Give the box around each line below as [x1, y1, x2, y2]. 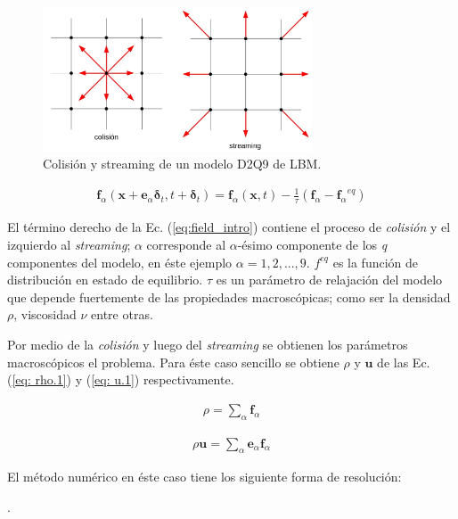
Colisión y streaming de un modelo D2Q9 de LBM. [43, 154, 322, 173]
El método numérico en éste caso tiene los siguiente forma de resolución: [7, 467, 402, 486]
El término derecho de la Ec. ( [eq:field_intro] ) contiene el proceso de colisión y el [7, 218, 451, 236]
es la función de [332, 252, 419, 271]
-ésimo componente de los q [237, 235, 388, 254]
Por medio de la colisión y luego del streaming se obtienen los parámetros [7, 335, 408, 354]
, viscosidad [13, 305, 77, 324]
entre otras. [91, 305, 153, 324]
